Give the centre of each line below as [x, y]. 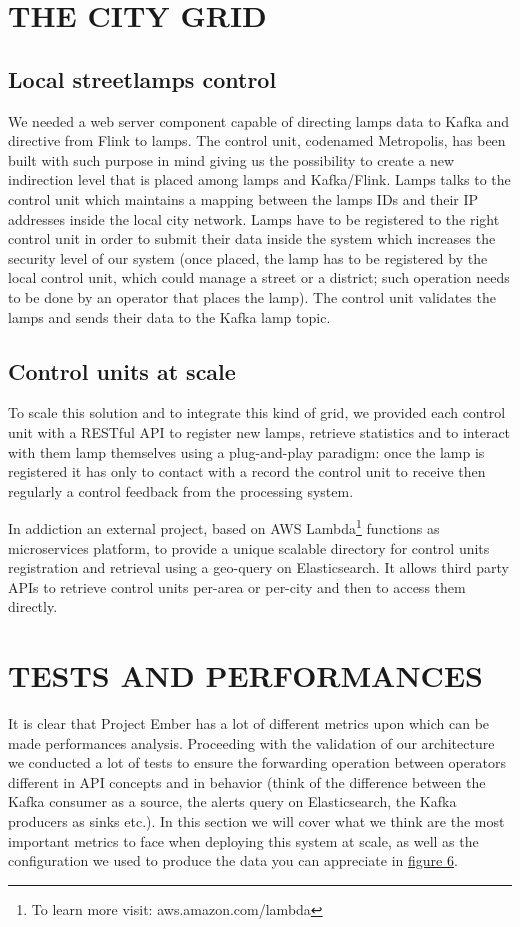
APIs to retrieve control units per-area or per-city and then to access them [237, 586]
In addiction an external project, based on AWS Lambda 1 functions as [224, 526]
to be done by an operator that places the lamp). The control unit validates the [252, 296]
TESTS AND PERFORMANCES [245, 675]
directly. [33, 606]
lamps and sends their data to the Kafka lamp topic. [169, 316]
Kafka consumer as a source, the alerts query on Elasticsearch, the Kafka [232, 801]
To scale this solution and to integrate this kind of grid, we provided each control [257, 412]
